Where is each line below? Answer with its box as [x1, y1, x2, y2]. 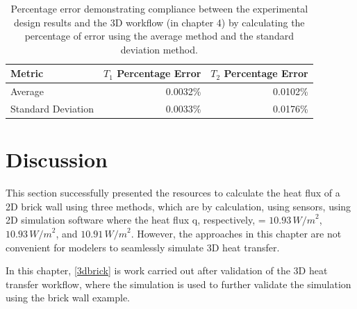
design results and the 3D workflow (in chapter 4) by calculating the [13, 15, 305, 29]
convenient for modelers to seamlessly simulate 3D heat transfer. [6, 240, 280, 254]
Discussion [6, 145, 108, 174]
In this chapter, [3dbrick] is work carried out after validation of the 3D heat [6, 263, 328, 278]
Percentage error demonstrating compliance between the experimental [10, 1, 308, 15]
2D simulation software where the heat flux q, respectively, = [6, 212, 266, 227]
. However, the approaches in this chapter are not [131, 226, 342, 241]
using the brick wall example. [6, 290, 131, 305]
